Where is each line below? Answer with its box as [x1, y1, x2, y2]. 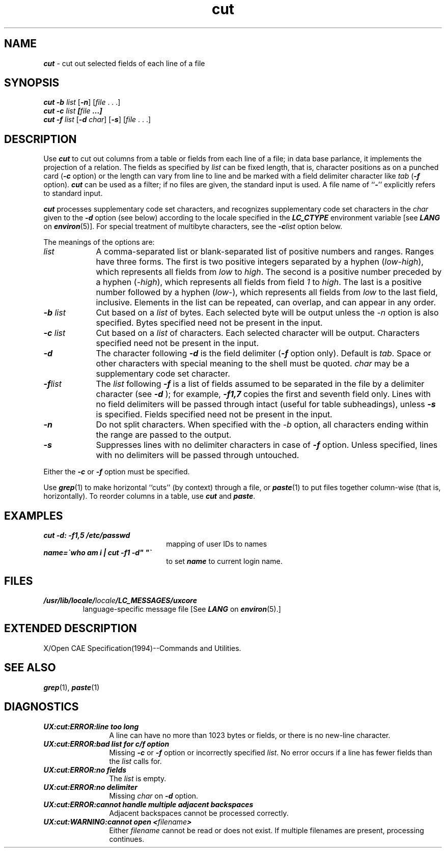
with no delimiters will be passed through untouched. [96, 450, 299, 461]
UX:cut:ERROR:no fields [43, 765, 127, 774]
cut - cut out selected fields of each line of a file [43, 59, 205, 68]
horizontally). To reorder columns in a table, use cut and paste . [43, 492, 256, 501]
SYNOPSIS [4, 76, 60, 90]
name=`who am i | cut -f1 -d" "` [43, 548, 152, 557]
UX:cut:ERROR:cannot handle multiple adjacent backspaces [43, 800, 254, 809]
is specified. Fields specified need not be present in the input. [96, 409, 332, 420]
